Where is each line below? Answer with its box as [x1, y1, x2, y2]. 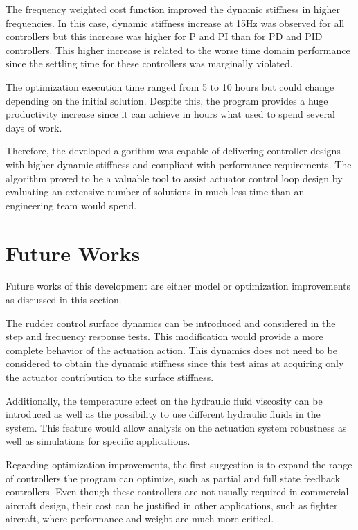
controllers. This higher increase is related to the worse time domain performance [6, 42, 350, 57]
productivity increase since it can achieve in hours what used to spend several [6, 107, 335, 121]
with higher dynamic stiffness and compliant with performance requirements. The [6, 157, 352, 171]
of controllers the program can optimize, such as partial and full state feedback [6, 470, 341, 485]
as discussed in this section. [6, 292, 122, 307]
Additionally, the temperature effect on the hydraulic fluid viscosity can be [6, 393, 323, 407]
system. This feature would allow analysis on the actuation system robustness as [6, 420, 347, 434]
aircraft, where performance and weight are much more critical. [6, 511, 274, 526]
